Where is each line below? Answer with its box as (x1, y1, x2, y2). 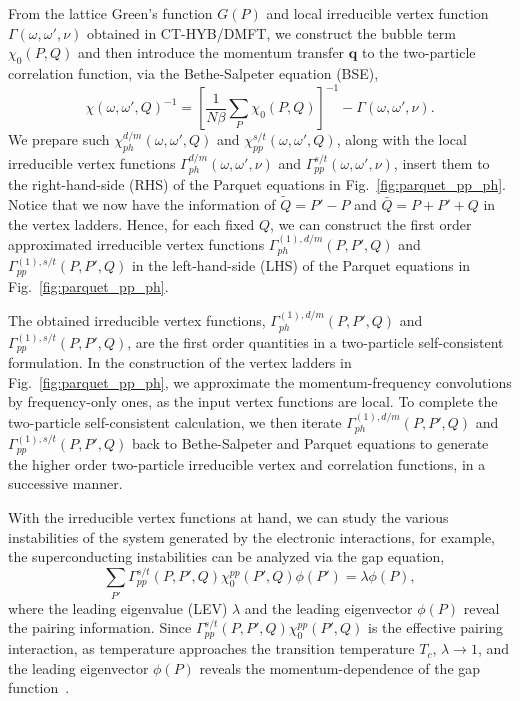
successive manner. (8, 473, 123, 494)
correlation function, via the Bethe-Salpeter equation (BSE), (8, 62, 379, 83)
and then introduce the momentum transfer (77, 42, 345, 63)
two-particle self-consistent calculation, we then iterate (8, 411, 342, 432)
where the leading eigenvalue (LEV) (8, 597, 228, 618)
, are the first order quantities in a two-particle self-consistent (127, 331, 504, 352)
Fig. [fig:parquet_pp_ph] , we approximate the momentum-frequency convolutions (8, 371, 512, 392)
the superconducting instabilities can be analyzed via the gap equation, (8, 546, 445, 567)
